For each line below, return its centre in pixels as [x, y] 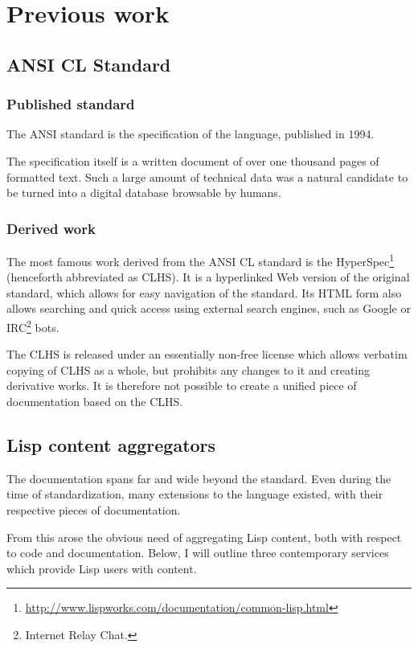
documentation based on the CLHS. [95, 402]
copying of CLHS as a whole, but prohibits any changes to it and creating [189, 369]
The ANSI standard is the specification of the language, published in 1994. [191, 134]
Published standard [71, 104]
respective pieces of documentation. [94, 510]
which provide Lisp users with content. [102, 568]
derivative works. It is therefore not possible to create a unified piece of [182, 386]
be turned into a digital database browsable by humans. [144, 193]
